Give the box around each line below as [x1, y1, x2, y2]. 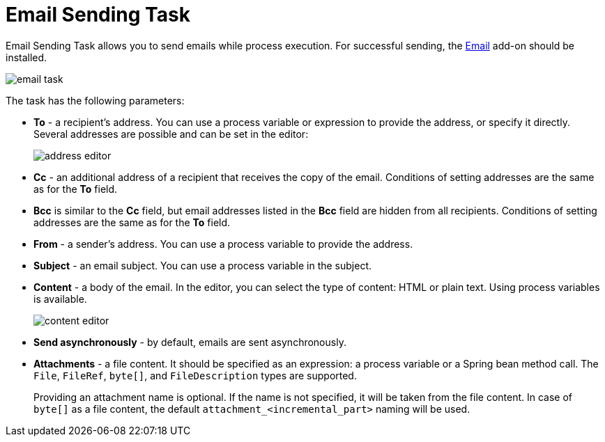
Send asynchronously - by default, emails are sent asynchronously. [33, 336, 346, 348]
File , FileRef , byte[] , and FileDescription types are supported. [33, 369, 357, 381]
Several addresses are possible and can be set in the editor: [33, 127, 309, 140]
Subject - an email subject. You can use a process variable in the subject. [33, 259, 372, 271]
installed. [6, 51, 47, 63]
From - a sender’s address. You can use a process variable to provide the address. [33, 237, 413, 250]
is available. [33, 292, 87, 305]
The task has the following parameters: [6, 94, 185, 106]
